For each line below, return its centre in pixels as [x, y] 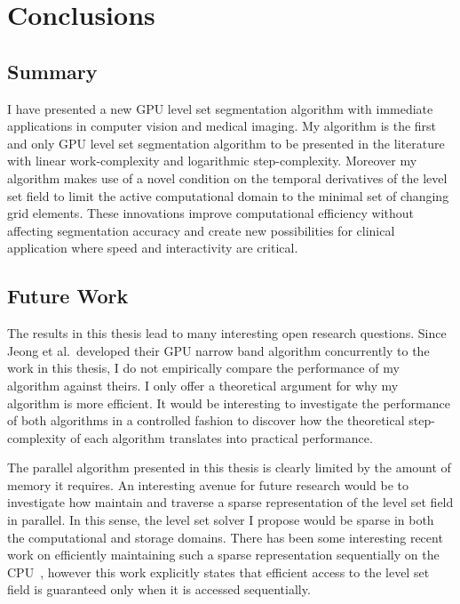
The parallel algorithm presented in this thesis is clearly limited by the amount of [229, 467]
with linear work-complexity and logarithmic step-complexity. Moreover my [212, 161]
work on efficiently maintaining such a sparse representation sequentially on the [223, 555]
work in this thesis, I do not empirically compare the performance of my [203, 368]
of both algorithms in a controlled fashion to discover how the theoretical [206, 420]
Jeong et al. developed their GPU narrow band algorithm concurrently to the [218, 350]
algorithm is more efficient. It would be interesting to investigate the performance [229, 403]
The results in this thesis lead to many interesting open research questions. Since [227, 333]
